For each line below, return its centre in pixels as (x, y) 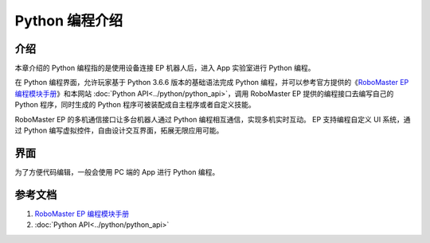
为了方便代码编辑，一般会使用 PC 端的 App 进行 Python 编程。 (117, 172)
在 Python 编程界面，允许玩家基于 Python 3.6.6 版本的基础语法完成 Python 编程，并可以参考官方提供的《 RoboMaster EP (212, 83)
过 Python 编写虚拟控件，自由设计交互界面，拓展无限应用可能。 (119, 130)
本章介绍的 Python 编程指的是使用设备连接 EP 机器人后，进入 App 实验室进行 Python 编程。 (165, 68)
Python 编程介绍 (69, 21)
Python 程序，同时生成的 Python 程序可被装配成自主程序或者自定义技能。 (135, 105)
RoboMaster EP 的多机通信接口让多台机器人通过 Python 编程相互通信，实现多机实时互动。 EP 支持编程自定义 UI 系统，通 (213, 119)
